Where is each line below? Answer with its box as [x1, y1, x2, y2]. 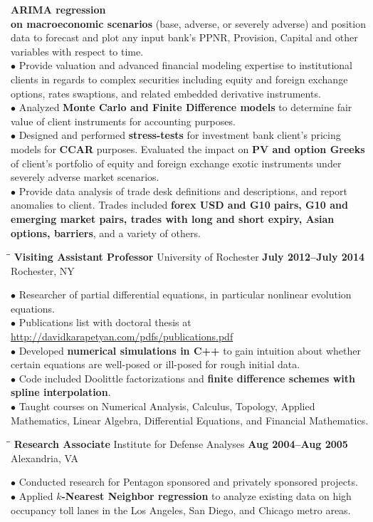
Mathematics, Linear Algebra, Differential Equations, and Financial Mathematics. [11, 412, 369, 427]
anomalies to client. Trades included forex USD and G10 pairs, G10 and [11, 197, 348, 212]
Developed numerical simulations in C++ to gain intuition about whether [19, 343, 361, 357]
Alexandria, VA [11, 450, 78, 465]
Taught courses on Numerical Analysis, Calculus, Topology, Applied [19, 399, 315, 414]
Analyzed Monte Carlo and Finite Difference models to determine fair [19, 100, 352, 115]
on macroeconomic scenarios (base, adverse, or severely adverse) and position [11, 16, 366, 31]
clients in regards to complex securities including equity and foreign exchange [11, 71, 348, 86]
